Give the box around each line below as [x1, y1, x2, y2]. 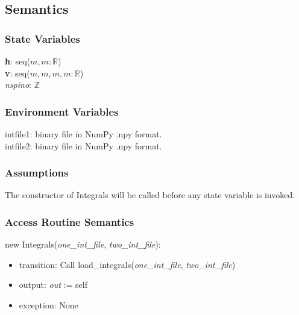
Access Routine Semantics [5, 214, 134, 229]
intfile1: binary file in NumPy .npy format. [5, 128, 162, 140]
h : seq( [5, 55, 31, 67]
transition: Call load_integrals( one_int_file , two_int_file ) [19, 258, 236, 270]
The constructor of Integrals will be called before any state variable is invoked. [5, 189, 295, 201]
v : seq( [5, 66, 30, 79]
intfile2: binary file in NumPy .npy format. [5, 139, 162, 152]
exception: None [19, 299, 78, 311]
